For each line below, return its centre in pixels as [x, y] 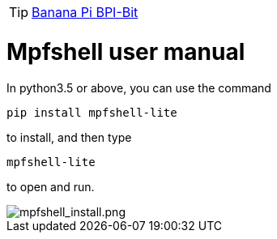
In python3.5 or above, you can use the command [139, 87]
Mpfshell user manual [126, 51]
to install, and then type [69, 137]
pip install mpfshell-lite [92, 112]
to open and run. [51, 186]
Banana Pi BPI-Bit [85, 12]
